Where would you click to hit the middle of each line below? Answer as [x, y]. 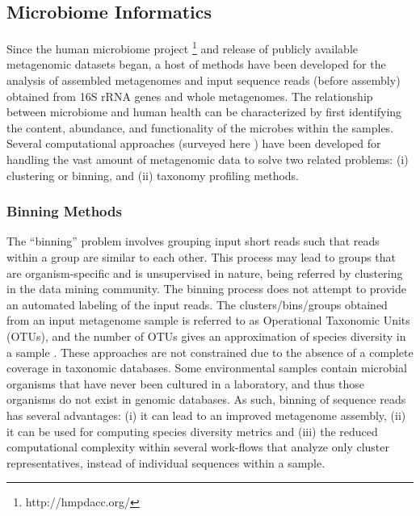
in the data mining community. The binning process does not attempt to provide [206, 289]
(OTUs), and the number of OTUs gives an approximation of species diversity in [206, 336]
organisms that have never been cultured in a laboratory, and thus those [186, 383]
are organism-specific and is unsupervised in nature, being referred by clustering [205, 273]
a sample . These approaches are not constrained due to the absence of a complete [210, 352]
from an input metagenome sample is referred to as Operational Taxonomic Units [208, 320]
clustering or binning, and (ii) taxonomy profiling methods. [153, 175]
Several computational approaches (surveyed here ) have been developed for [194, 143]
